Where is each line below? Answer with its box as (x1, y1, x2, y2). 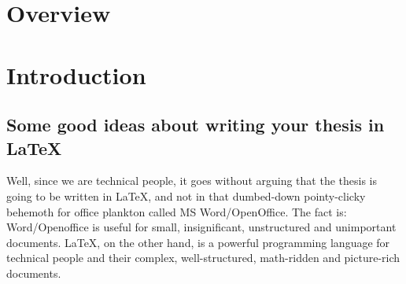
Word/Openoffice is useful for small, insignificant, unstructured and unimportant (6, 219, 397, 235)
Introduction (6, 58, 146, 90)
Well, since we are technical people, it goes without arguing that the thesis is (6, 172, 377, 189)
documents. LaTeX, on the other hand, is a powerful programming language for (6, 234, 390, 250)
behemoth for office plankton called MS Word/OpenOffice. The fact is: (6, 203, 347, 219)
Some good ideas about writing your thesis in (6, 112, 385, 137)
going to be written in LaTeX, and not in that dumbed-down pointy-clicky (6, 187, 366, 204)
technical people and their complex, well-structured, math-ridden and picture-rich (6, 249, 400, 266)
